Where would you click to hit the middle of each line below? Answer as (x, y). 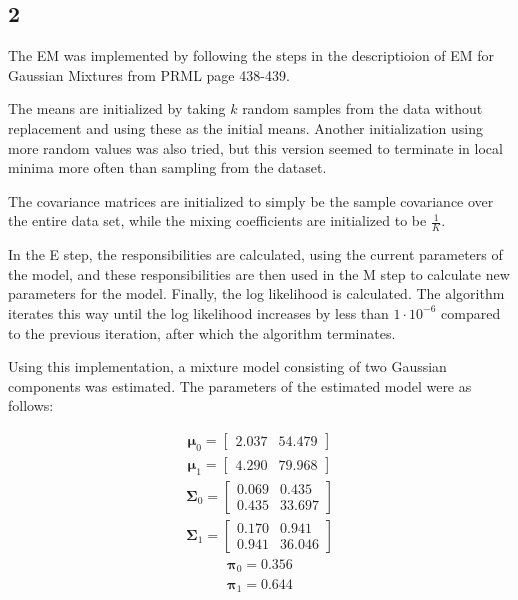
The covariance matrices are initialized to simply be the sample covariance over (251, 200)
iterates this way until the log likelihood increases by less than (198, 312)
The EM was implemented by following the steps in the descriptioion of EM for (251, 55)
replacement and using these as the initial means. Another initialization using (245, 127)
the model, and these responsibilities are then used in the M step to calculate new (259, 273)
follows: (31, 405)
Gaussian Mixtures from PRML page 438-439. (149, 74)
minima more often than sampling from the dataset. (167, 167)
